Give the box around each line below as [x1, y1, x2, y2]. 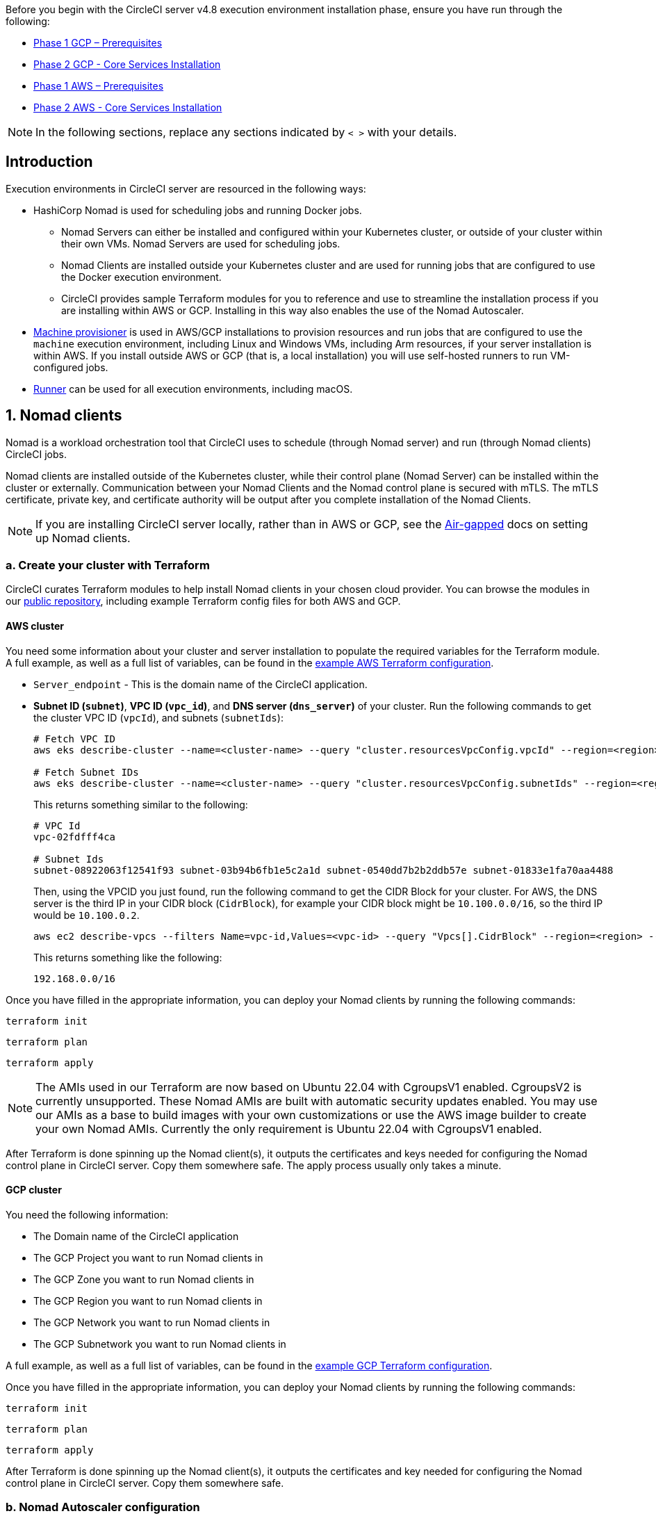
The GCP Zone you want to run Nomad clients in [33, 1273, 254, 1285]
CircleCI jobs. [6, 448, 67, 460]
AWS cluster [6, 620, 64, 633]
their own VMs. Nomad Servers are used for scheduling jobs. [61, 237, 341, 250]
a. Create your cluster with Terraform [6, 558, 210, 573]
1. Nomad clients [6, 407, 122, 425]
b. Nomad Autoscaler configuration [6, 1500, 200, 1515]
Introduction [6, 153, 93, 171]
